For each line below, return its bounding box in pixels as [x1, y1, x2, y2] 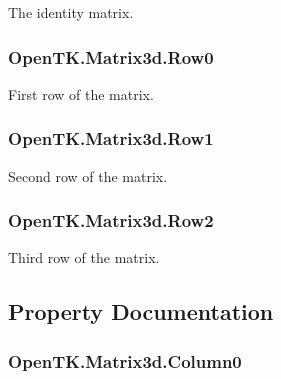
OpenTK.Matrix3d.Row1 [8, 126, 214, 151]
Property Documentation [8, 296, 274, 327]
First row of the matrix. [8, 83, 154, 104]
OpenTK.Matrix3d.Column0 [8, 348, 242, 373]
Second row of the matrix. [8, 165, 168, 186]
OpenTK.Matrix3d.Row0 [8, 44, 214, 69]
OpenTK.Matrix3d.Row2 [8, 208, 214, 233]
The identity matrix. [8, 2, 134, 22]
